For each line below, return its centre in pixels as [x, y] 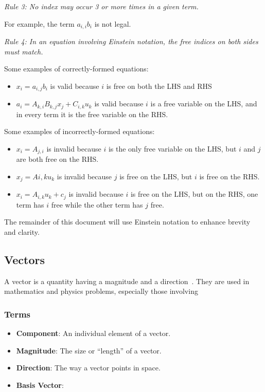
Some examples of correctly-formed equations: [76, 69]
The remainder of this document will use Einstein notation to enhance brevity [127, 222]
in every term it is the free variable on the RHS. [92, 114]
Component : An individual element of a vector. [93, 333]
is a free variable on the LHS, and [204, 104]
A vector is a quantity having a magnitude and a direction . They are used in [127, 281]
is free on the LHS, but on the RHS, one [194, 194]
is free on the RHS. [229, 176]
